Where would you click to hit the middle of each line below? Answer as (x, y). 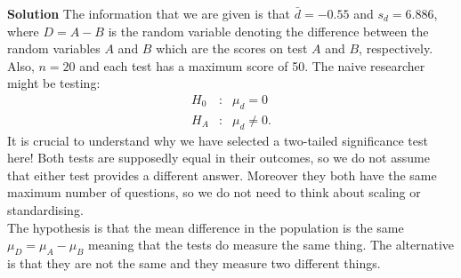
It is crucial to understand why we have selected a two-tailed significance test (218, 140)
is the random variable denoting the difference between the (268, 31)
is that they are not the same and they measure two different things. (194, 262)
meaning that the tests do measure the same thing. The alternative (271, 245)
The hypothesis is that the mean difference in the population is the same (206, 227)
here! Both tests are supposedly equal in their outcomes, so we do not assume (218, 158)
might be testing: (54, 83)
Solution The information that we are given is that (149, 13)
